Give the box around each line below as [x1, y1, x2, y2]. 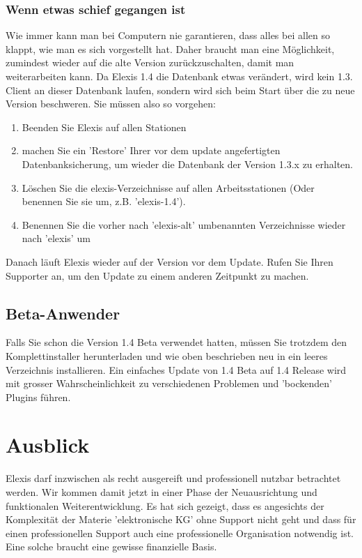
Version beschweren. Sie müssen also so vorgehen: [6, 96, 216, 111]
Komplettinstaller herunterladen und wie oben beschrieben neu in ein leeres [6, 348, 328, 363]
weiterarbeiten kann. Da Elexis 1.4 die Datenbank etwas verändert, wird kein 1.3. [6, 69, 353, 83]
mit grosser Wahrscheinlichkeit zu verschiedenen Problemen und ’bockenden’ [6, 376, 332, 391]
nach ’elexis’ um [22, 231, 90, 246]
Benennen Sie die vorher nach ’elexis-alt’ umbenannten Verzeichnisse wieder [22, 217, 346, 232]
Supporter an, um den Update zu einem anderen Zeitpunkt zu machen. [6, 268, 309, 282]
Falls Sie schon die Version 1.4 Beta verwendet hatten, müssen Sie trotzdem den [6, 335, 347, 349]
